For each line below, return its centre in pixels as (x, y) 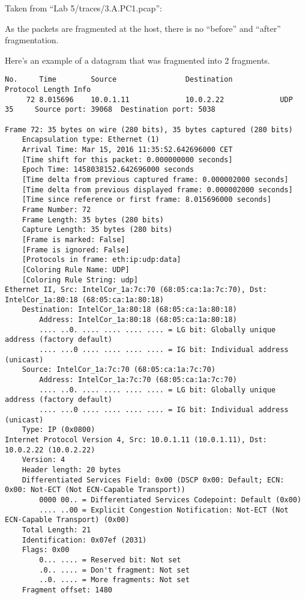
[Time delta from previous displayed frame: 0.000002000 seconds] (157, 190)
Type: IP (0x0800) (59, 430)
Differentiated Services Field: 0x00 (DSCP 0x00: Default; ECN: (153, 480)
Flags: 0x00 (46, 550)
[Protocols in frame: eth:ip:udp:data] (101, 260)
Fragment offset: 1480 (67, 590)
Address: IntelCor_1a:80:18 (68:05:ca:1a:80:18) (138, 320)
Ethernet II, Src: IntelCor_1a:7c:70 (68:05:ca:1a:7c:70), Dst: (136, 290)
